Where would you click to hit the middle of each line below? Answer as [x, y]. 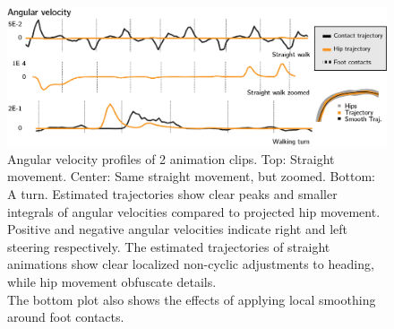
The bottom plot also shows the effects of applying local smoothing [192, 299]
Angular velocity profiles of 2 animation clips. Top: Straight [171, 158]
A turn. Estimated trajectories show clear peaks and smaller [172, 194]
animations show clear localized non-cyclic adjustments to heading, [191, 264]
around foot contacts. [66, 317]
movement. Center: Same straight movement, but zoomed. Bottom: [191, 176]
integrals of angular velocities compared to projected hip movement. [194, 211]
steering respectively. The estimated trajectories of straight [169, 246]
